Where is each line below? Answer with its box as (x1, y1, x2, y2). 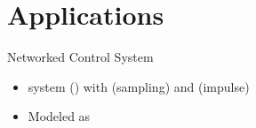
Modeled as (28, 107, 91, 125)
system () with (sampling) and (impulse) (28, 77, 250, 95)
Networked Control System (7, 48, 154, 66)
